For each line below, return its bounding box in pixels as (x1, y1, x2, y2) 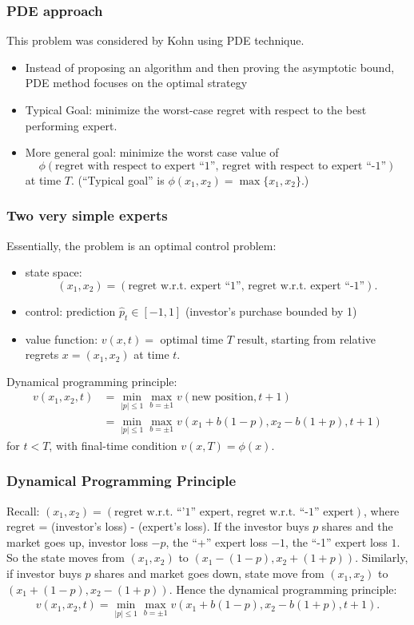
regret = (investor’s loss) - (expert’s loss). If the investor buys (6, 518, 309, 535)
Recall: (6, 502, 40, 519)
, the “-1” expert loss (285, 533, 388, 550)
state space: (25, 264, 82, 281)
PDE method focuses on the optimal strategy (25, 74, 248, 91)
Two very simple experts (6, 205, 168, 225)
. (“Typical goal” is (70, 171, 165, 188)
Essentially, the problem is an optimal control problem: (6, 237, 277, 253)
